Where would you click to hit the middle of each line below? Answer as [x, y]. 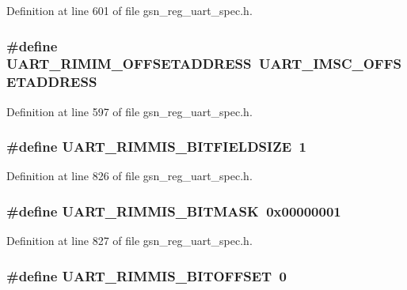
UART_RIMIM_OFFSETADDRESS [129, 64]
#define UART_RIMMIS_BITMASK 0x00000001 [174, 211]
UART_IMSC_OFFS [330, 64]
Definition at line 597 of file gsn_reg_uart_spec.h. [129, 111]
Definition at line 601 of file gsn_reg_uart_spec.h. [129, 10]
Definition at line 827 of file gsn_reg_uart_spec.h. [129, 241]
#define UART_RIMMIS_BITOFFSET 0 [147, 275]
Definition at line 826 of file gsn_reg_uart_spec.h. [129, 176]
